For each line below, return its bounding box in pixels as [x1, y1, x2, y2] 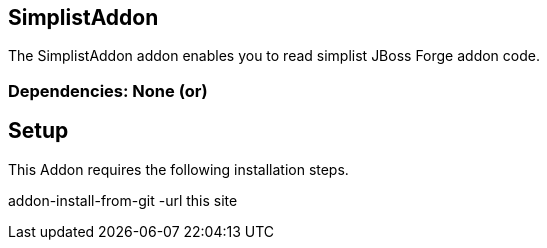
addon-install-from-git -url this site [8, 191, 238, 209]
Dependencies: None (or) [8, 80, 208, 101]
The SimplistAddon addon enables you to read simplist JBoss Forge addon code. [8, 47, 540, 65]
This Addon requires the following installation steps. [8, 160, 349, 178]
